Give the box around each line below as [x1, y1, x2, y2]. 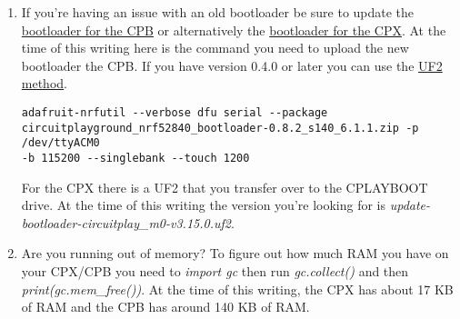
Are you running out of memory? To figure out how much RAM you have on [21, 244, 449, 263]
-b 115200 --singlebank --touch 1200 [21, 151, 250, 164]
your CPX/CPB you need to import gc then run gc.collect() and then [21, 261, 409, 280]
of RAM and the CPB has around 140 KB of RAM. [21, 297, 310, 316]
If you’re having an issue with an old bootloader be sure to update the [21, 3, 415, 21]
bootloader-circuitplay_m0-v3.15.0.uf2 [21, 213, 231, 232]
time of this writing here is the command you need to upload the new [21, 38, 409, 57]
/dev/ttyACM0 [21, 136, 100, 150]
